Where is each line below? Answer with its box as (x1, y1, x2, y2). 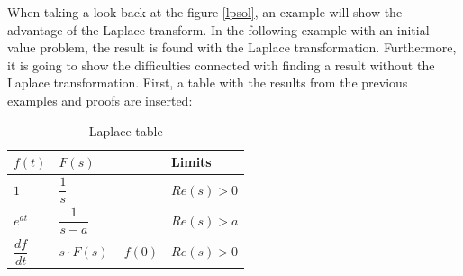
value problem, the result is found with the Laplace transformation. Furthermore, (7, 38, 457, 57)
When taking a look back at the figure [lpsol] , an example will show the (7, 3, 403, 21)
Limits (171, 152, 212, 171)
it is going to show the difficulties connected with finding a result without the (7, 55, 435, 74)
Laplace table (88, 121, 163, 140)
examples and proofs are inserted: (7, 90, 193, 109)
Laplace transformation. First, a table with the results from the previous (7, 73, 408, 92)
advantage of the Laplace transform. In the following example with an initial (7, 20, 430, 39)
